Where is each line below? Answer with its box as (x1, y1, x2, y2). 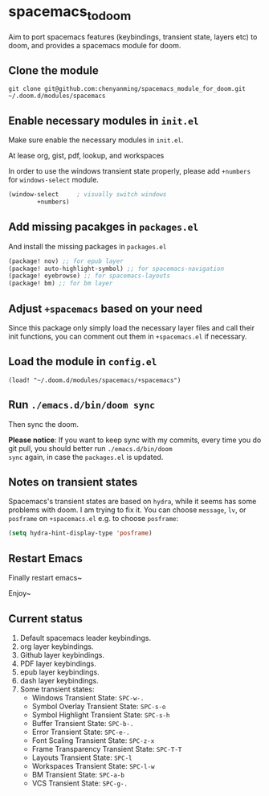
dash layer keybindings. (19, 675, 99, 685)
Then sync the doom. (8, 419, 79, 429)
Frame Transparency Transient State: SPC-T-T (31, 744, 182, 753)
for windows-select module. (8, 175, 99, 185)
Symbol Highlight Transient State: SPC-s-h (31, 710, 170, 720)
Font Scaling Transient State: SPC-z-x (31, 735, 155, 745)
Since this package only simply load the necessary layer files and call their (8, 323, 255, 333)
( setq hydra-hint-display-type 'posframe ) (8, 529, 153, 537)
